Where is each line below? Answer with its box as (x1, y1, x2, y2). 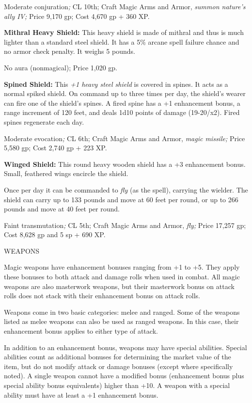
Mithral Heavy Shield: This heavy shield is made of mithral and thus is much (4, 27, 244, 37)
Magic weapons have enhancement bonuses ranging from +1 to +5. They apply (4, 262, 240, 272)
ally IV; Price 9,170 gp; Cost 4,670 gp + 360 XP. (4, 11, 150, 21)
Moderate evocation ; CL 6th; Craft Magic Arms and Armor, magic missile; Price (4, 133, 245, 143)
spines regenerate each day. (4, 116, 84, 127)
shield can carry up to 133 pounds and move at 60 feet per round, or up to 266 (4, 194, 238, 204)
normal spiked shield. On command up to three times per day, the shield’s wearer (4, 88, 246, 98)
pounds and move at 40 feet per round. (4, 204, 120, 214)
